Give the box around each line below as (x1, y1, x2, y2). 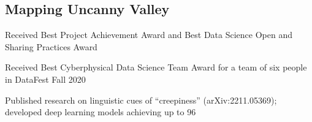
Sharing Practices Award (5, 40, 97, 53)
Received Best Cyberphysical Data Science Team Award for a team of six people (5, 61, 307, 74)
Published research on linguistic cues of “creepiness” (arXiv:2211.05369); (5, 93, 277, 106)
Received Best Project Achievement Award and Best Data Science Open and (5, 28, 292, 41)
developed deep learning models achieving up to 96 (5, 105, 196, 118)
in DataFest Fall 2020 (5, 72, 86, 85)
